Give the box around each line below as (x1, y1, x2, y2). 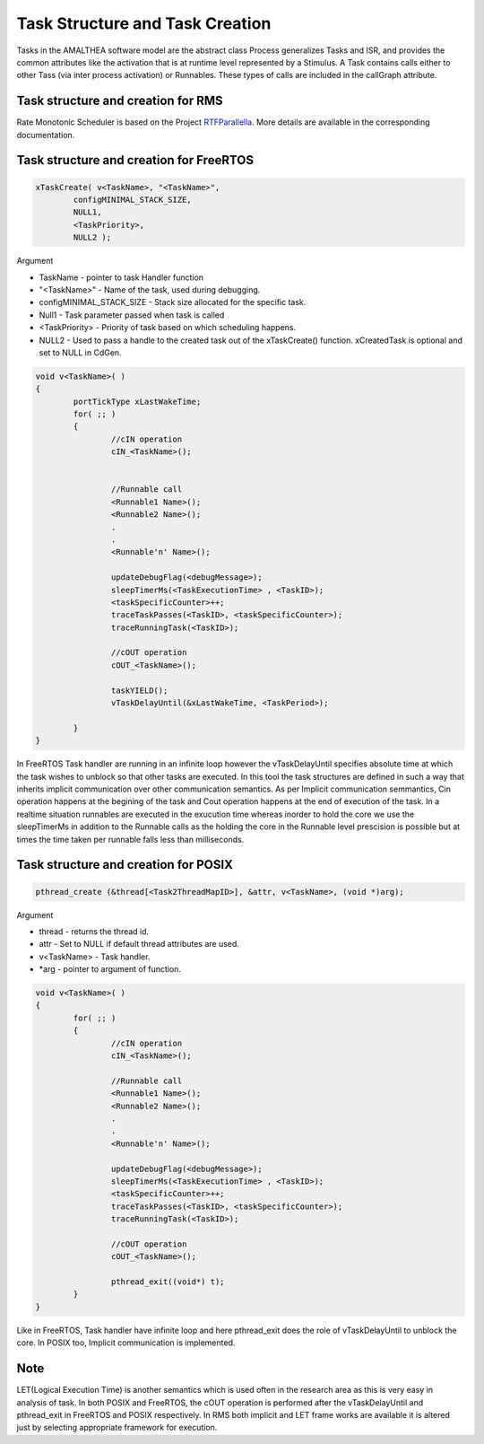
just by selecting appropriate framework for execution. (16, 1422, 218, 1433)
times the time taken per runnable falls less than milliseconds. (16, 834, 245, 845)
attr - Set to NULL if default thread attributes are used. (39, 939, 239, 950)
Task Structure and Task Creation (16, 13, 272, 33)
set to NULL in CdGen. (39, 346, 122, 358)
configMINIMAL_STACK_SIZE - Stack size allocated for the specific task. (39, 297, 307, 308)
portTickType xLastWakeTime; (73, 396, 202, 407)
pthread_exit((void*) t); (110, 1277, 225, 1287)
